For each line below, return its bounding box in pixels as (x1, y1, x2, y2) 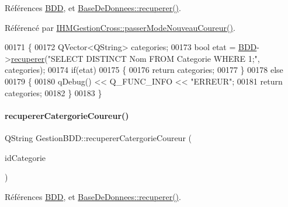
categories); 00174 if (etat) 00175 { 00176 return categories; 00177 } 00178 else (5, 64, 283, 76)
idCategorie (5, 151, 46, 163)
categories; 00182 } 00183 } (5, 86, 102, 99)
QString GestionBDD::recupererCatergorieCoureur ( (5, 131, 192, 143)
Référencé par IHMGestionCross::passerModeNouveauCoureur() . (5, 21, 235, 33)
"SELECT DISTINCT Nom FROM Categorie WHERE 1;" (47, 52, 258, 64)
